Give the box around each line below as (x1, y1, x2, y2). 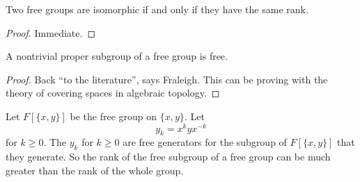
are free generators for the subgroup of (123, 135, 287, 149)
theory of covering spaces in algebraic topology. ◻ (6, 85, 220, 100)
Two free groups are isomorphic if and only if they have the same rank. (6, 2, 308, 16)
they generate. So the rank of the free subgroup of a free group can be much (6, 149, 331, 164)
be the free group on (70, 108, 157, 123)
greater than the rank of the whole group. (6, 163, 184, 177)
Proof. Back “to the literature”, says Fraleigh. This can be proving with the (6, 72, 328, 86)
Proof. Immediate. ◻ (6, 25, 95, 40)
